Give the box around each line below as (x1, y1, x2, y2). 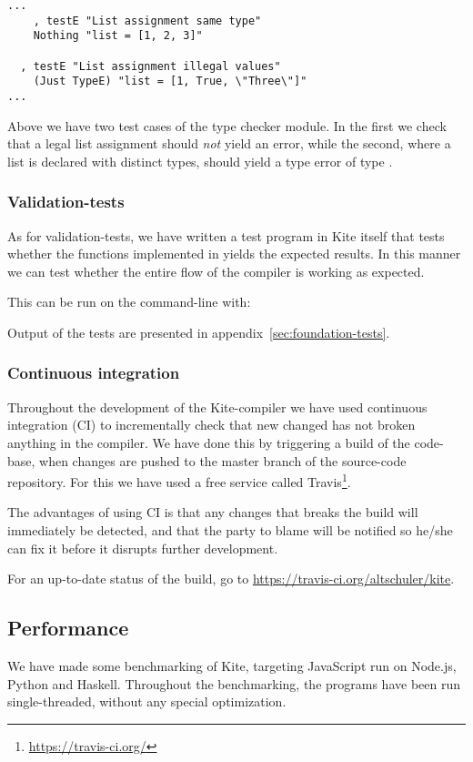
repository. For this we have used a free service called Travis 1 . (7, 470, 351, 491)
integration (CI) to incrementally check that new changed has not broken (7, 415, 416, 434)
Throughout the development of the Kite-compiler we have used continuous (7, 397, 428, 416)
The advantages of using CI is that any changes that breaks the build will (7, 503, 418, 522)
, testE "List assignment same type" (33, 14, 262, 27)
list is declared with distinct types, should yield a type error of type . (7, 151, 393, 170)
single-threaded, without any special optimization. (7, 692, 287, 711)
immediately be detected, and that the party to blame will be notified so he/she (7, 521, 453, 539)
